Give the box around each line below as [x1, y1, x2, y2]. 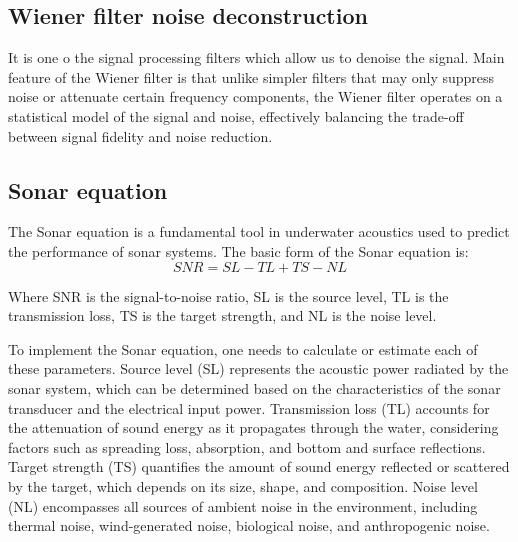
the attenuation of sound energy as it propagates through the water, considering [8, 417, 499, 438]
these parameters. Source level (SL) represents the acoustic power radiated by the [8, 358, 509, 379]
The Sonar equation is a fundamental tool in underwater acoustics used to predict [8, 221, 510, 242]
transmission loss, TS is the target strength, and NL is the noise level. [8, 305, 437, 326]
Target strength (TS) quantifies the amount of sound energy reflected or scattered [8, 456, 510, 477]
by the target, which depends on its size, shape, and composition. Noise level [8, 475, 478, 496]
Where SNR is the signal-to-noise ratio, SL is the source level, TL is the [8, 285, 449, 306]
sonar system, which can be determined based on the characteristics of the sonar [8, 377, 501, 398]
